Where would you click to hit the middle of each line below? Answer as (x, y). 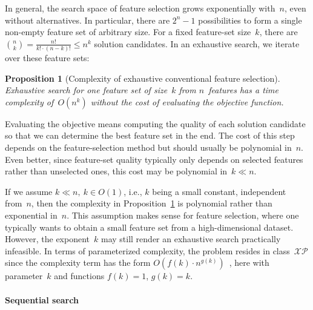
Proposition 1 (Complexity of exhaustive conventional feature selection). (143, 78)
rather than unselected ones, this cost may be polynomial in (116, 171)
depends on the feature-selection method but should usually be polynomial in (148, 147)
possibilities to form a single (250, 20)
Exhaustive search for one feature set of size (86, 90)
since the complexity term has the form (78, 262)
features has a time (244, 90)
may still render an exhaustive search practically (191, 239)
